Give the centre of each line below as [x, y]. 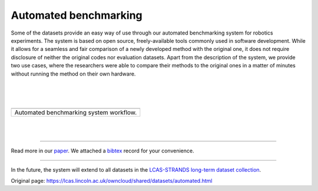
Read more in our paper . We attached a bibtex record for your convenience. [102, 151]
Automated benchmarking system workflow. [76, 112]
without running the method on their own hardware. [73, 74]
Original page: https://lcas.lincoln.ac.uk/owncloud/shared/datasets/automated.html [112, 180]
